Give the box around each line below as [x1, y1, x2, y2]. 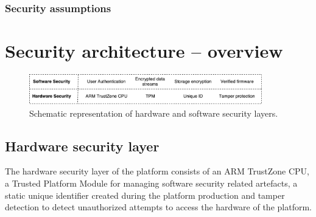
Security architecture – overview [5, 38, 283, 63]
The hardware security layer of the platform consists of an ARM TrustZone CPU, [5, 165, 309, 177]
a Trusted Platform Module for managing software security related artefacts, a [5, 176, 298, 189]
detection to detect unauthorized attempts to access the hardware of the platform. [5, 201, 312, 213]
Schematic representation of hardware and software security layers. [29, 106, 278, 119]
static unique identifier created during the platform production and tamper [5, 188, 285, 201]
